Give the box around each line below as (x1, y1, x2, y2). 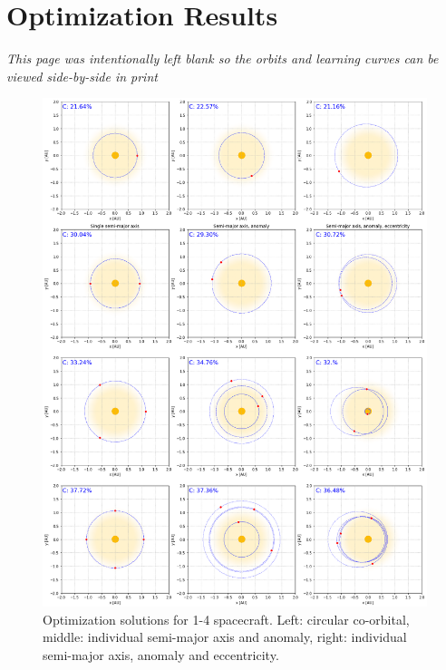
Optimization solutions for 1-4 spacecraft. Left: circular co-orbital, (43, 609, 410, 628)
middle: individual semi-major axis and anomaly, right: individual (43, 627, 407, 646)
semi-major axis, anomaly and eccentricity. (43, 646, 279, 665)
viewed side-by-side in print (6, 66, 158, 85)
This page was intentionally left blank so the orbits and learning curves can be (6, 49, 439, 68)
